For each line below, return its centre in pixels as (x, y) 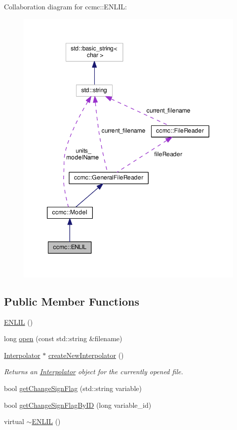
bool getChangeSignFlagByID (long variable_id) (78, 405)
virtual (14, 421)
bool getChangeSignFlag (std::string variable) (73, 388)
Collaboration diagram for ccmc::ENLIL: (65, 6)
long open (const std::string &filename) (63, 338)
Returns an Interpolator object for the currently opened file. (94, 371)
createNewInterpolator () (86, 355)
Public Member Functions (72, 301)
